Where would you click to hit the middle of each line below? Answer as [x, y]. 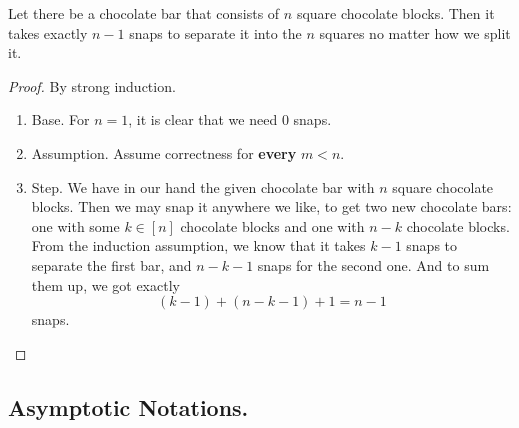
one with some [75, 225]
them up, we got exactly [105, 284]
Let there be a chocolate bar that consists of [144, 13]
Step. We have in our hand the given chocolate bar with [203, 186]
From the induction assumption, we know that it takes [198, 245]
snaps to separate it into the [215, 32]
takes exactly [48, 32]
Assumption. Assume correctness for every [164, 152]
